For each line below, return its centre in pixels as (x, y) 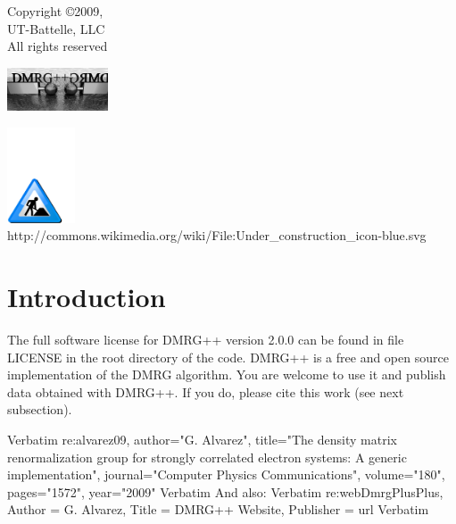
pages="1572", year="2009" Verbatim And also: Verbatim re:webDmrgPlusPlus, (225, 491)
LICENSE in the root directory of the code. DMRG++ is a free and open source (228, 357)
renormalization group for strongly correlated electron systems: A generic (207, 457)
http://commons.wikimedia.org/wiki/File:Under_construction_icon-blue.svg (217, 235)
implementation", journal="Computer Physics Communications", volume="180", (226, 474)
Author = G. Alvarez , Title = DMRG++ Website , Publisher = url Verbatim (218, 509)
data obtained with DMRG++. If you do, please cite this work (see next (206, 391)
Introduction (87, 297)
